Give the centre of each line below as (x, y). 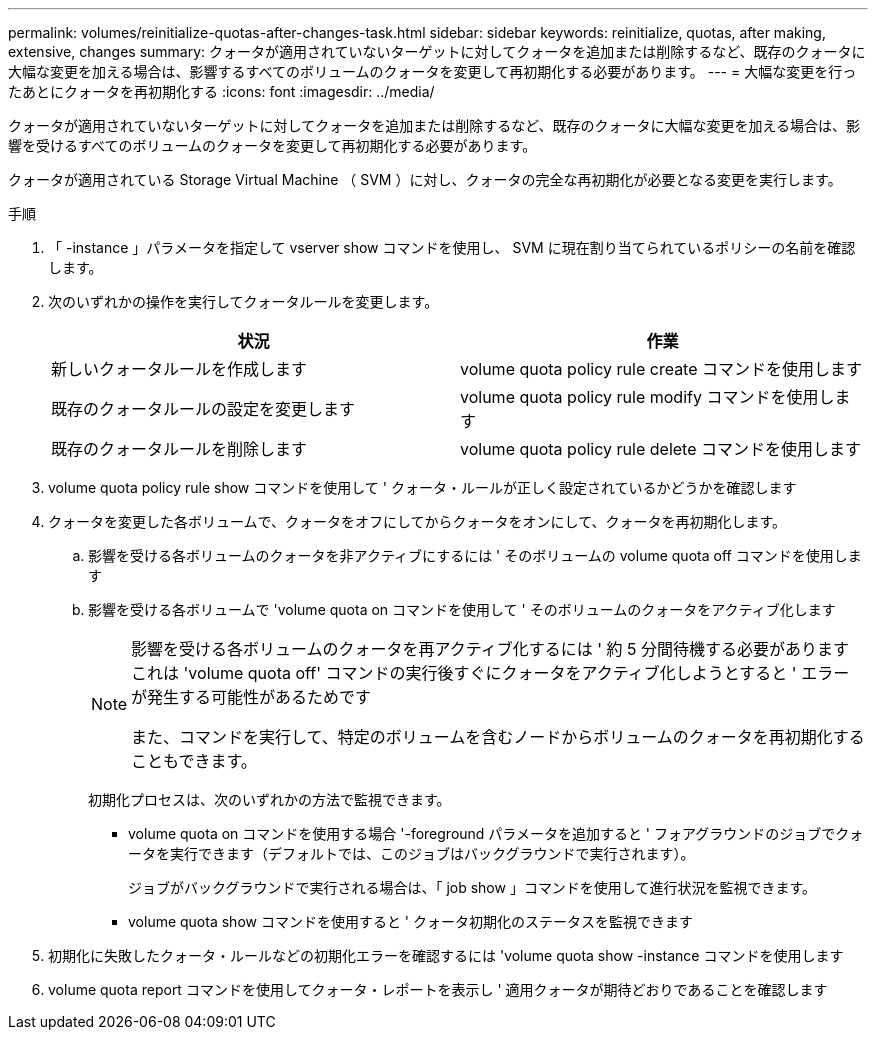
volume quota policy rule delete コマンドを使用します (660, 449)
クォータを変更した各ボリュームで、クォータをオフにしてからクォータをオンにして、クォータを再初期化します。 (417, 521)
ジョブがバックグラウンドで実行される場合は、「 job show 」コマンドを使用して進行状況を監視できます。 (472, 887)
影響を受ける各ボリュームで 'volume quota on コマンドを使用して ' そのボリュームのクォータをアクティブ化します (462, 609)
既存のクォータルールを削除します (179, 449)
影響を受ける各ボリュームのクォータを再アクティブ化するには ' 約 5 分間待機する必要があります (490, 649)
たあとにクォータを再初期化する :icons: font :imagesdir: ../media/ (221, 91)
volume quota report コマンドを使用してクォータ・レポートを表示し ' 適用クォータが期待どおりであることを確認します (438, 989)
